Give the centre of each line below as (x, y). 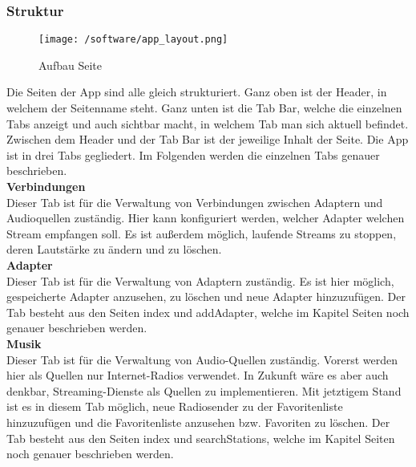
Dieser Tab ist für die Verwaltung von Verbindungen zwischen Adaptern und (195, 202)
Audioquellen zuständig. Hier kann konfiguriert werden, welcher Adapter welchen (206, 218)
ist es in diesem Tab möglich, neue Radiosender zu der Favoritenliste (175, 406)
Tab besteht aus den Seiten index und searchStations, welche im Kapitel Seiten (201, 438)
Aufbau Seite (70, 65)
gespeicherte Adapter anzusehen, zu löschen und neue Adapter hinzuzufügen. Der (206, 296)
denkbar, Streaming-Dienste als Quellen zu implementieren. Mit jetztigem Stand (204, 390)
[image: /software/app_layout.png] (133, 40)
